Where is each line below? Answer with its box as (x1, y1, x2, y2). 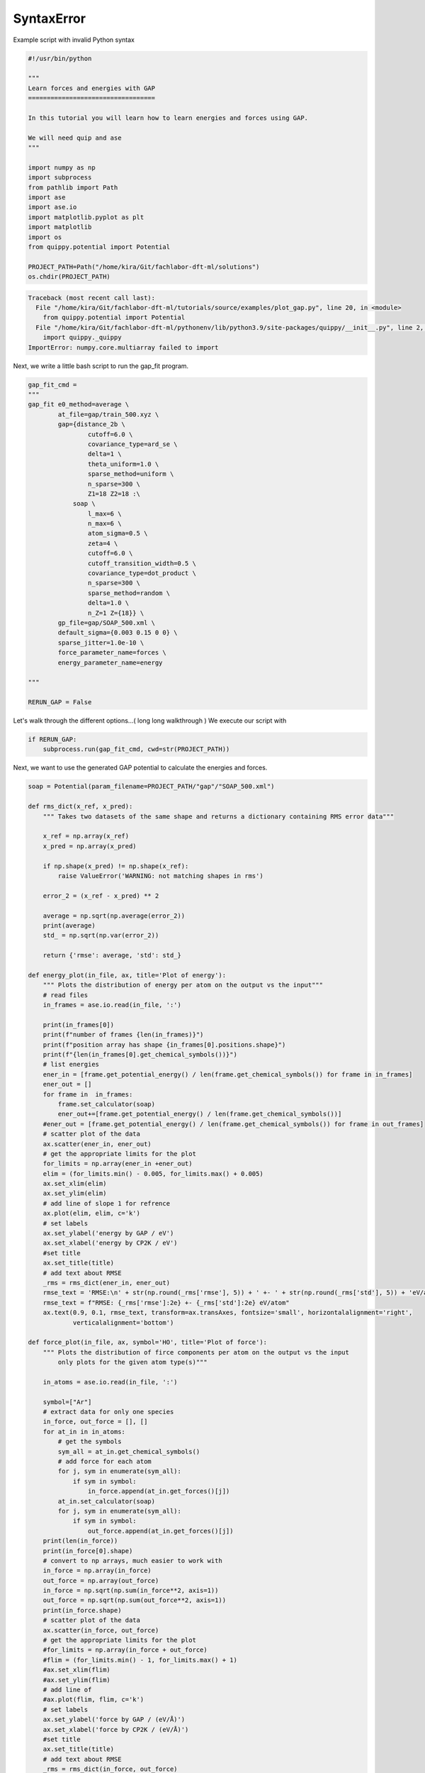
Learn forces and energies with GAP (28, 84, 156, 92)
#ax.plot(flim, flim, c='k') (42, 1696, 144, 1703)
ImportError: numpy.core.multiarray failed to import (28, 343, 219, 351)
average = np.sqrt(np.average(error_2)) (42, 911, 186, 920)
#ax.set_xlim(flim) (42, 1666, 111, 1674)
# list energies (42, 1060, 99, 1069)
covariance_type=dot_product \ (87, 569, 196, 577)
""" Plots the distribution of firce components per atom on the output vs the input (42, 1348, 350, 1356)
